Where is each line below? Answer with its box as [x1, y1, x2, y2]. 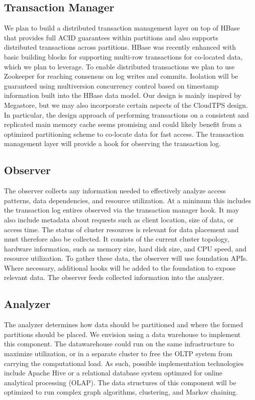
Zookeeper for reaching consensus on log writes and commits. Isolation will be [4, 71, 238, 81]
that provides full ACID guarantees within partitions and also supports [4, 32, 219, 42]
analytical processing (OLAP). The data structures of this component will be [4, 377, 236, 387]
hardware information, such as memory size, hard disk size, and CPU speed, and [4, 243, 247, 253]
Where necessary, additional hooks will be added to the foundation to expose [4, 262, 236, 273]
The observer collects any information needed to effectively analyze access [4, 185, 226, 196]
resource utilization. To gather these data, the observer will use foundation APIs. [4, 253, 248, 263]
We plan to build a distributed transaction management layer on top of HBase [4, 23, 240, 33]
